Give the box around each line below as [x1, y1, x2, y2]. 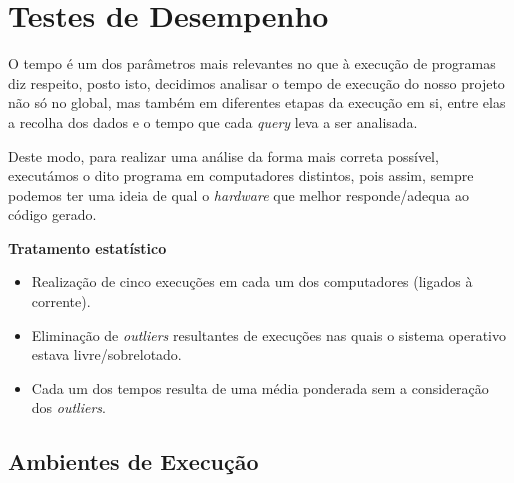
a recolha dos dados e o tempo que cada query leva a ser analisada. [8, 111, 418, 132]
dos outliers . [31, 397, 106, 418]
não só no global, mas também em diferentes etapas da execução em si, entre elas [8, 92, 506, 113]
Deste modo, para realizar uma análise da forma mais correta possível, [8, 145, 439, 166]
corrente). [31, 291, 91, 312]
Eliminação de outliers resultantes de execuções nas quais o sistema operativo [31, 324, 507, 345]
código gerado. [8, 204, 97, 225]
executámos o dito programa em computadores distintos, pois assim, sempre [8, 165, 474, 186]
